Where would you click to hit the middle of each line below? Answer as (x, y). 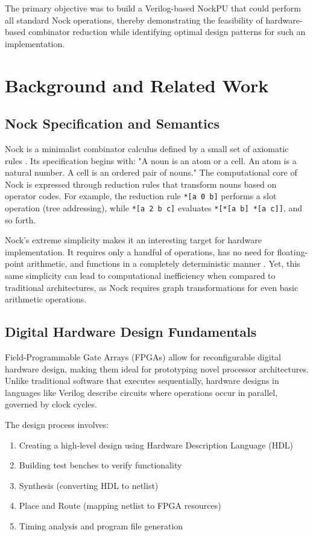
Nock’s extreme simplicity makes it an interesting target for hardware (133, 240)
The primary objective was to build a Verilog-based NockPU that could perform (153, 8)
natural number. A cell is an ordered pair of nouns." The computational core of (151, 172)
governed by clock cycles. (51, 404)
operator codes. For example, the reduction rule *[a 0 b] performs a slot (141, 196)
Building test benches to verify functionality (100, 465)
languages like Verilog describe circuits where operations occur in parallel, (141, 392)
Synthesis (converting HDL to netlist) (89, 485)
